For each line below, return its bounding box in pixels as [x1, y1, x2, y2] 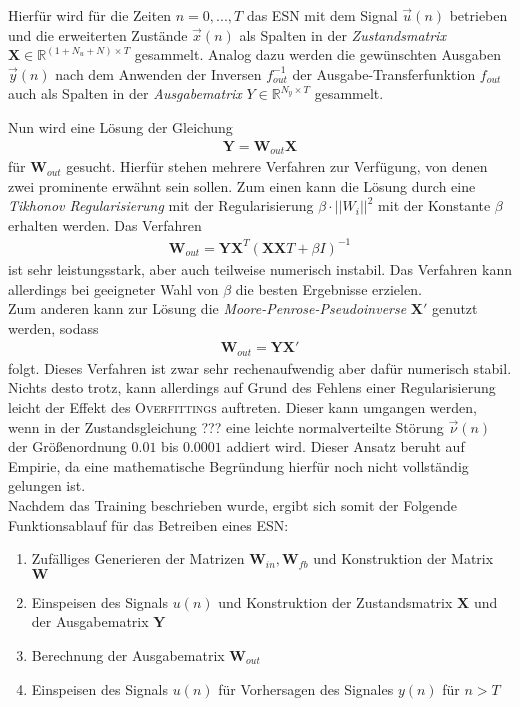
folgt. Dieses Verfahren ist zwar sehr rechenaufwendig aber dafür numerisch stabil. [8, 357, 512, 378]
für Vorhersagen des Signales [218, 678, 394, 699]
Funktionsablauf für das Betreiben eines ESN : [8, 514, 289, 535]
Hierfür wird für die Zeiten [8, 5, 172, 25]
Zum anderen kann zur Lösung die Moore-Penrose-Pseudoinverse [8, 298, 407, 319]
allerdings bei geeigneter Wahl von [8, 278, 219, 299]
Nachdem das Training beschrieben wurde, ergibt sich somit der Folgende [8, 494, 458, 515]
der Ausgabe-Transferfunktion [292, 63, 476, 84]
